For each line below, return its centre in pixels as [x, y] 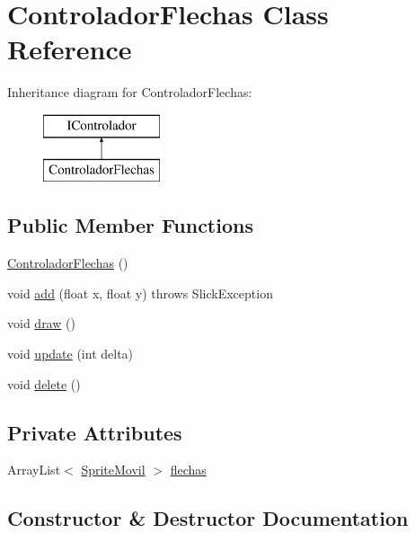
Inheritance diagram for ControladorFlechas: [130, 92]
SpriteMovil [113, 470]
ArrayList [34, 470]
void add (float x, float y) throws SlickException [140, 293]
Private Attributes [95, 432]
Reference [70, 49]
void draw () [41, 323]
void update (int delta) [71, 354]
